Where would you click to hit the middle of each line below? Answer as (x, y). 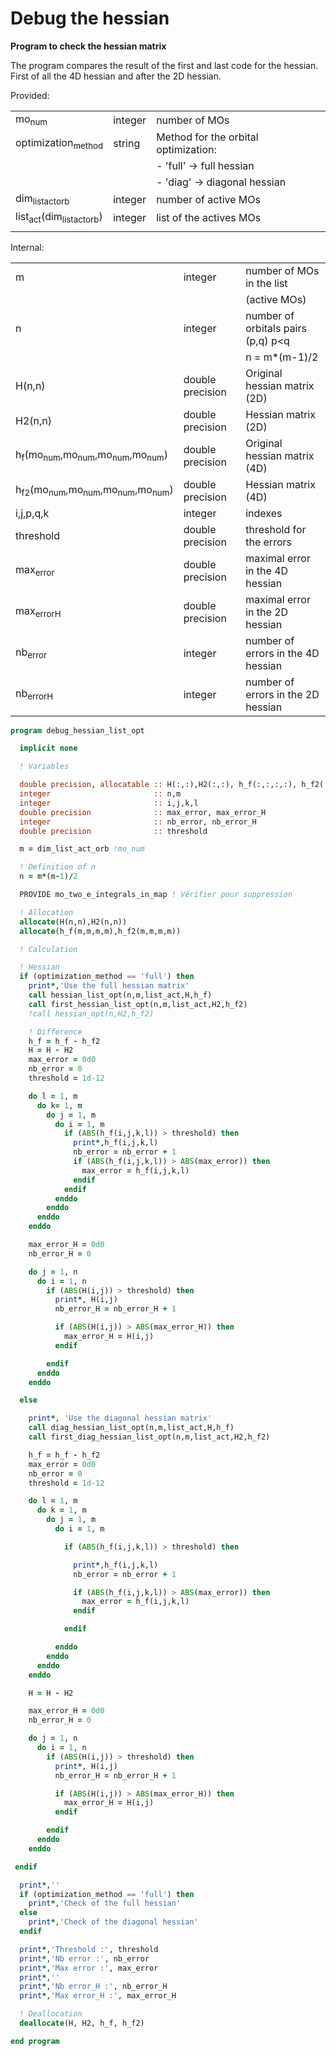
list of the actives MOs (209, 217)
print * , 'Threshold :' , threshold (89, 1949)
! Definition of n (58, 867)
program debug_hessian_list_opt (77, 730)
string (127, 144)
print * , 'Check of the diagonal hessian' (113, 1922)
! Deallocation (51, 2014)
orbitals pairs (276, 328)
